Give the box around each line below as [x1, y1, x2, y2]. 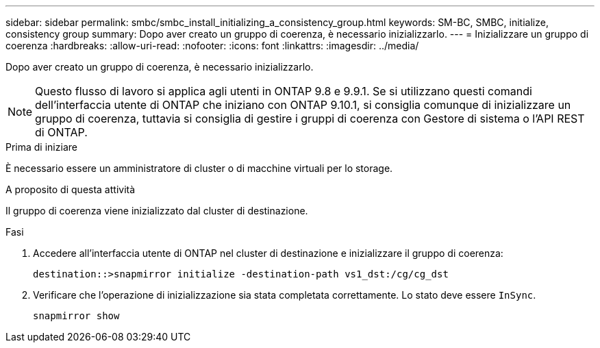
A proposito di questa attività [5, 184, 136, 195]
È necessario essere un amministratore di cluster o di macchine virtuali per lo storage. [5, 162, 393, 174]
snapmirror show [33, 310, 120, 321]
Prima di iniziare [5, 141, 77, 153]
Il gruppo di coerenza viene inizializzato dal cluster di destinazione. [5, 205, 308, 216]
